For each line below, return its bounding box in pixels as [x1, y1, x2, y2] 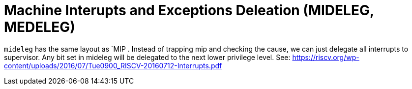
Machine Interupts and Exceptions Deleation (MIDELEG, [4, 2, 374, 19]
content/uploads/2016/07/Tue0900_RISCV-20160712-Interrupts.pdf [4, 61, 222, 70]
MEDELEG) [4, 19, 75, 35]
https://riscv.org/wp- [292, 53, 359, 61]
